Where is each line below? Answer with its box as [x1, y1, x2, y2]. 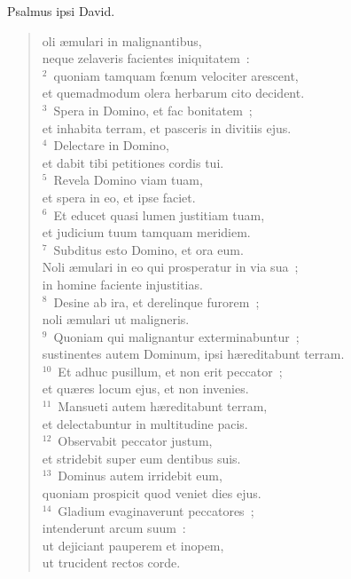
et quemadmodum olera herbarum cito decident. [42, 83, 305, 102]
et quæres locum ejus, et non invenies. [42, 379, 249, 398]
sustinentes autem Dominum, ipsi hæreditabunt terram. [42, 345, 345, 363]
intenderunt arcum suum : [42, 519, 186, 537]
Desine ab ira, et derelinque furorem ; [53, 292, 260, 311]
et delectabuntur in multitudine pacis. [42, 414, 248, 432]
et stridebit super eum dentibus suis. [42, 448, 241, 467]
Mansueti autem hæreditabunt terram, [58, 397, 268, 416]
